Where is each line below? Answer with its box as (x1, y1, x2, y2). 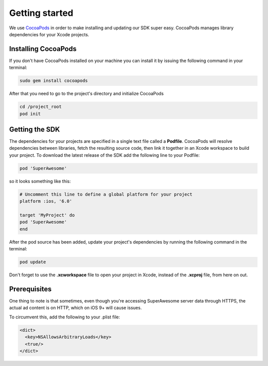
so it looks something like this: (9, 178, 71, 184)
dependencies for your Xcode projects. (9, 31, 89, 37)
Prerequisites (9, 285, 52, 293)
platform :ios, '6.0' (19, 198, 72, 204)
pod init (19, 111, 41, 117)
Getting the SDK (9, 125, 60, 133)
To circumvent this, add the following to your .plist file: (9, 314, 120, 320)
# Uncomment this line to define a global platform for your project (19, 191, 193, 197)
